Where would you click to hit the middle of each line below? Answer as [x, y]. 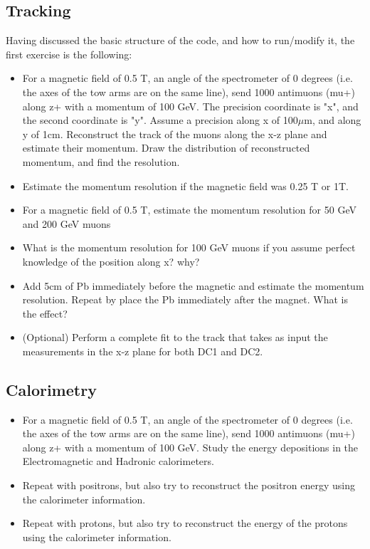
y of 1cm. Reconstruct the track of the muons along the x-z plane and [175, 134]
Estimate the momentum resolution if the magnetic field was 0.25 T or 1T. [185, 185]
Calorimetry [51, 389]
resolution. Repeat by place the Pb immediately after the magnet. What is [185, 299]
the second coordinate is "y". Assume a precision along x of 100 [160, 120]
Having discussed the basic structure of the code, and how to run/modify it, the [180, 40]
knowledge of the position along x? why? [111, 261]
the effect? [45, 313]
